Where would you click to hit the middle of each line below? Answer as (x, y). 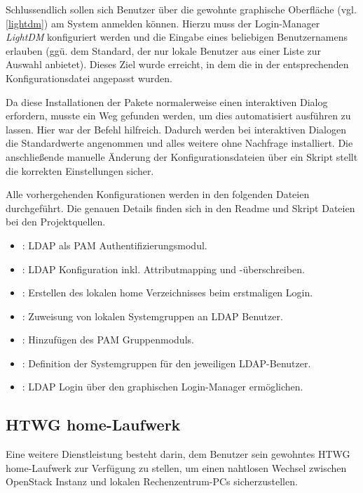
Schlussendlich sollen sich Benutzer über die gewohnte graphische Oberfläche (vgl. (181, 9)
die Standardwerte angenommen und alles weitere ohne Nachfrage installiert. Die (179, 143)
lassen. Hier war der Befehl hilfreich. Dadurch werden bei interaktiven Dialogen (176, 129)
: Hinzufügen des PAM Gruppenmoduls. (108, 340)
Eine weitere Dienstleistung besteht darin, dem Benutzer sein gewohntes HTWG (178, 454)
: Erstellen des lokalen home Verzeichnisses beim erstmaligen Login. (167, 292)
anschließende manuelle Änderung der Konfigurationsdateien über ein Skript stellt (182, 156)
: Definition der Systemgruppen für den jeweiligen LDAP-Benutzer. (166, 363)
